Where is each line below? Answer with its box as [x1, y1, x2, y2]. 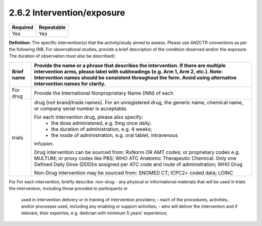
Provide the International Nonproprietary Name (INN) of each [34, 90, 174, 97]
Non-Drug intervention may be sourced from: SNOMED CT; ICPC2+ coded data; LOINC [34, 169, 233, 176]
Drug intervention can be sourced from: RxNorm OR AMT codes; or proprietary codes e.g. [34, 148, 240, 155]
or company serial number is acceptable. [34, 105, 128, 112]
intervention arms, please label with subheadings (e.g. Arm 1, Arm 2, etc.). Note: [34, 68, 223, 75]
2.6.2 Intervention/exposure [9, 7, 126, 18]
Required [12, 24, 33, 31]
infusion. [34, 140, 54, 147]
